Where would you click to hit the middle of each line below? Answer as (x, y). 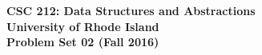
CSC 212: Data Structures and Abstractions (131, 10)
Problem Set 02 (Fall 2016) (83, 42)
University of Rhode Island (83, 26)
